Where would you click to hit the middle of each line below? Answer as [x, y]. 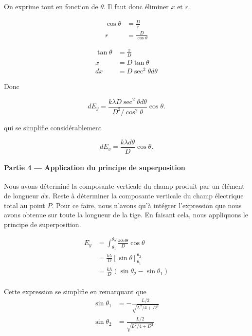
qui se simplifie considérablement [53, 127]
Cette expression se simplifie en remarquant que [75, 292]
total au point [25, 205]
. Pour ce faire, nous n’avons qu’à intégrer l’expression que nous [147, 205]
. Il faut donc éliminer [136, 6]
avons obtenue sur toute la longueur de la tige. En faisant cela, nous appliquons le [126, 215]
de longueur [21, 195]
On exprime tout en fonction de [51, 6]
